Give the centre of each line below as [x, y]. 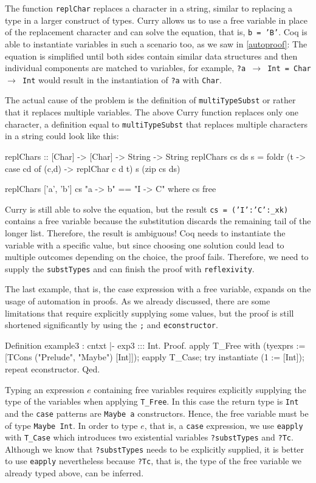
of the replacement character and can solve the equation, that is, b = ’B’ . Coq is [156, 32]
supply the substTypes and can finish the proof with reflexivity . [130, 268]
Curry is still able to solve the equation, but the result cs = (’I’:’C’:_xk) [147, 209]
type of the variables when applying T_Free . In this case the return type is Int [152, 401]
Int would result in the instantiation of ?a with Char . [122, 79]
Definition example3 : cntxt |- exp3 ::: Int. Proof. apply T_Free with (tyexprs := [155, 345]
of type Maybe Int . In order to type [71, 425]
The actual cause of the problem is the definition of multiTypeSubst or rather [150, 100]
